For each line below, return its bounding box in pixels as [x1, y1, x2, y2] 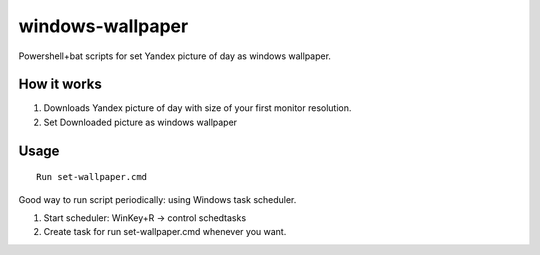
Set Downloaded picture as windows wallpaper [43, 116, 238, 128]
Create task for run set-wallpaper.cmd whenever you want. [43, 226, 287, 238]
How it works [18, 76, 102, 93]
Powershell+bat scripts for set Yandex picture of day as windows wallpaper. [18, 50, 332, 62]
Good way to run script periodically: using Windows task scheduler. [18, 193, 297, 205]
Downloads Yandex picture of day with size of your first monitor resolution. [43, 102, 352, 114]
